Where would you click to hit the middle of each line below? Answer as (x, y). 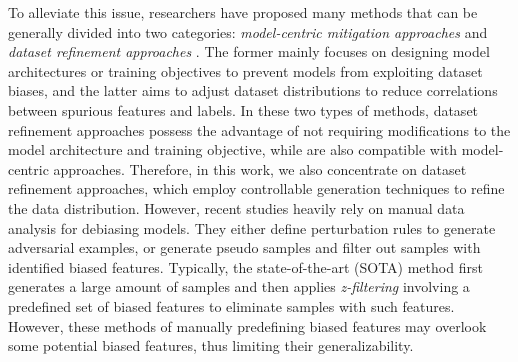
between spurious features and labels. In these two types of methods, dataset (243, 109)
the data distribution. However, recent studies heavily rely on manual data (236, 207)
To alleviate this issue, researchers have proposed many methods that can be (243, 12)
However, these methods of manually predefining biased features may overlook (247, 325)
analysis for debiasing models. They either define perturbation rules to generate (252, 227)
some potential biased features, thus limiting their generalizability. (211, 345)
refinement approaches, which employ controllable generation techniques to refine (256, 188)
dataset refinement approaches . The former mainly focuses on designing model (249, 51)
